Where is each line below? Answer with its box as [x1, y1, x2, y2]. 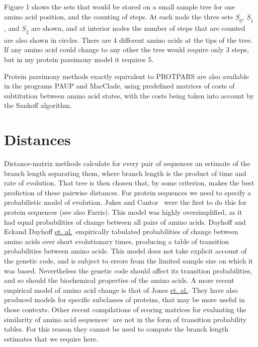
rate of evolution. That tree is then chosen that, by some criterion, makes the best [4, 177, 255, 188]
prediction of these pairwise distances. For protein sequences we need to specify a [4, 187, 252, 197]
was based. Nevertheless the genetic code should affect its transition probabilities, [4, 265, 253, 275]
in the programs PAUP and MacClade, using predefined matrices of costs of [4, 81, 235, 91]
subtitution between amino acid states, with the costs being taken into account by [4, 90, 254, 100]
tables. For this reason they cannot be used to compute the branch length [4, 324, 229, 334]
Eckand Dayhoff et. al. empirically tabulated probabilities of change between [4, 226, 239, 237]
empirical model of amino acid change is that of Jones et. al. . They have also [4, 284, 238, 295]
